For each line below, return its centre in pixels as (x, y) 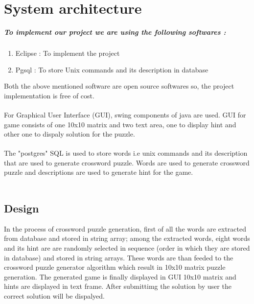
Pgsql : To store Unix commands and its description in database (112, 69)
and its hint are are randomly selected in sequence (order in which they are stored (127, 248)
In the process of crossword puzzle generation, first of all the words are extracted (125, 228)
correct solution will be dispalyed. (54, 296)
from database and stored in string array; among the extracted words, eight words (127, 238)
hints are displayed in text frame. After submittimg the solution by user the (118, 286)
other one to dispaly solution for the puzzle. (69, 134)
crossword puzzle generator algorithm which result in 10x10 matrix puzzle (115, 267)
